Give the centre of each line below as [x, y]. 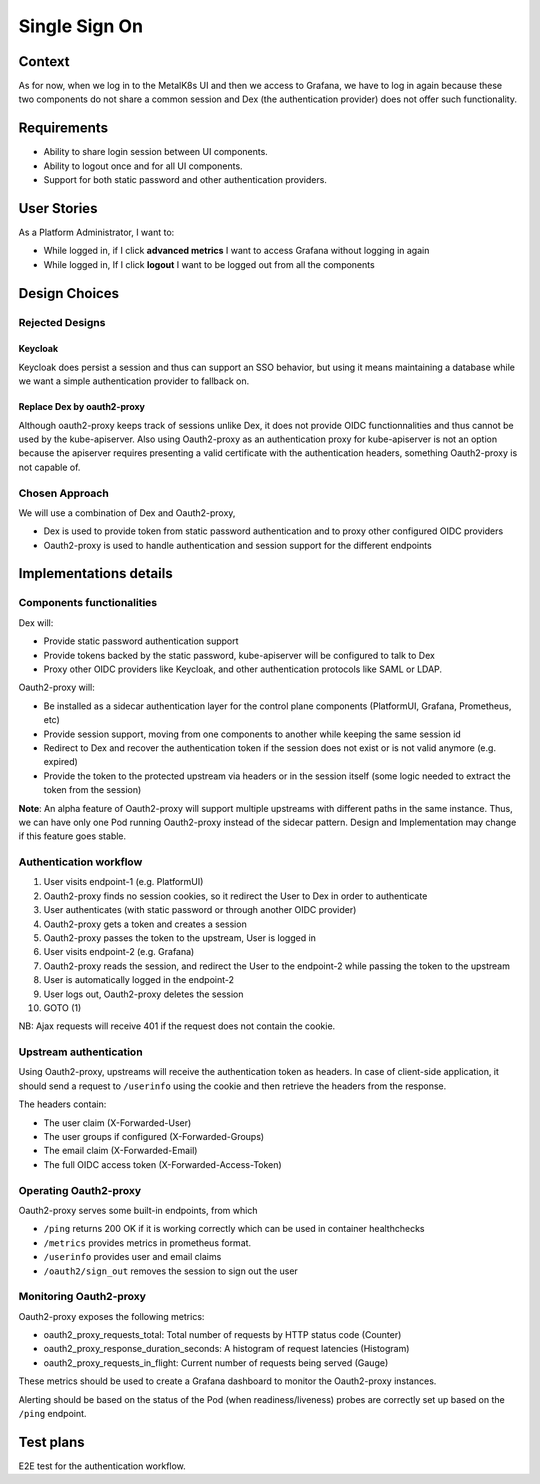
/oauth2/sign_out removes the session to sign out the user [171, 1271]
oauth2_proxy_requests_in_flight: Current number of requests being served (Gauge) [216, 1362]
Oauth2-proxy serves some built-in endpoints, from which [138, 1210]
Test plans [51, 1441]
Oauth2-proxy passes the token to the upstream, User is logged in [180, 938]
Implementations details [96, 573]
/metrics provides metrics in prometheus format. [147, 1242]
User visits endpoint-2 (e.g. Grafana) [119, 952]
